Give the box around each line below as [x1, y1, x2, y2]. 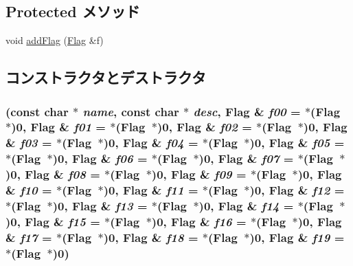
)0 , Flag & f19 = [249, 228, 345, 245]
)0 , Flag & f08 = [5, 166, 100, 183]
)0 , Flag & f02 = [157, 118, 252, 135]
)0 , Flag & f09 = [151, 166, 247, 183]
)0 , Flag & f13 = [52, 197, 148, 214]
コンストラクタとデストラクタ [5, 67, 206, 88]
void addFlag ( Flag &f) [5, 33, 104, 47]
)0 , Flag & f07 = [198, 150, 294, 167]
